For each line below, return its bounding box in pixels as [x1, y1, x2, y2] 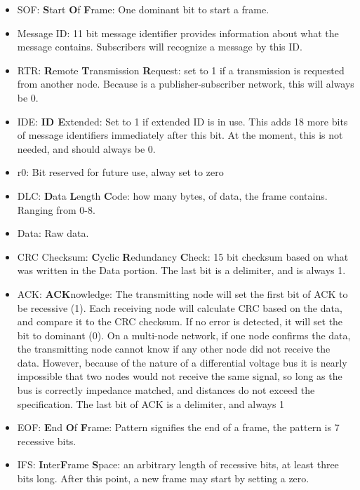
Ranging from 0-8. [17, 202, 95, 217]
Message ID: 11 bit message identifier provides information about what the [17, 25, 339, 40]
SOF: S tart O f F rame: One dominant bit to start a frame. [17, 2, 269, 16]
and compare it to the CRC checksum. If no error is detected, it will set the [17, 314, 343, 329]
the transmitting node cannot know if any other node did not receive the [17, 341, 331, 356]
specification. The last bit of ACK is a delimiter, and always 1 [17, 396, 285, 411]
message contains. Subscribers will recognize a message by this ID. [17, 39, 302, 54]
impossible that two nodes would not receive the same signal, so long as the [17, 369, 342, 383]
